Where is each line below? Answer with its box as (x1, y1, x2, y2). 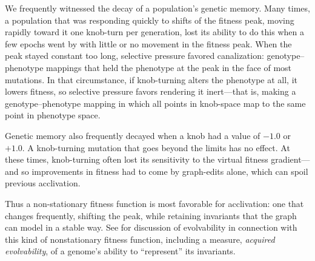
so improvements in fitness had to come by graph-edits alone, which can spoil (21, 164, 308, 177)
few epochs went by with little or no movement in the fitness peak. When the (5, 37, 292, 50)
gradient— (271, 153, 310, 166)
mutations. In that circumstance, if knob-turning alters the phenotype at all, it (5, 73, 297, 86)
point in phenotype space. (5, 109, 101, 121)
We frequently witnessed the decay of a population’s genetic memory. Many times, (5, 2, 310, 14)
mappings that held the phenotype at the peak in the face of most (46, 61, 292, 73)
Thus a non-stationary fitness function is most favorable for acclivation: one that (5, 197, 304, 209)
